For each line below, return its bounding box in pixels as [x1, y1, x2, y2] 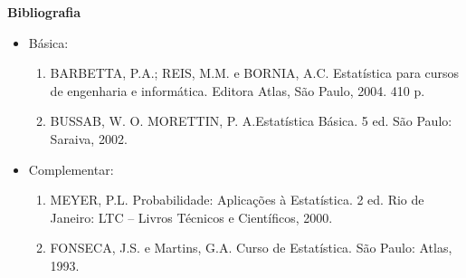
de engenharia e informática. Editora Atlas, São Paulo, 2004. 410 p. [50, 81, 425, 100]
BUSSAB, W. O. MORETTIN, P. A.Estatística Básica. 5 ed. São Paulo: [50, 111, 452, 130]
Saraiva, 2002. [50, 129, 128, 148]
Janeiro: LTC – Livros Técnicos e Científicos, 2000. [50, 207, 333, 226]
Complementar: [28, 159, 114, 178]
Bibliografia [7, 3, 81, 21]
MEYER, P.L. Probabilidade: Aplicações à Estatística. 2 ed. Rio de [50, 190, 424, 209]
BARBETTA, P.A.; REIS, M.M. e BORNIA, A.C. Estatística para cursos [50, 63, 460, 82]
